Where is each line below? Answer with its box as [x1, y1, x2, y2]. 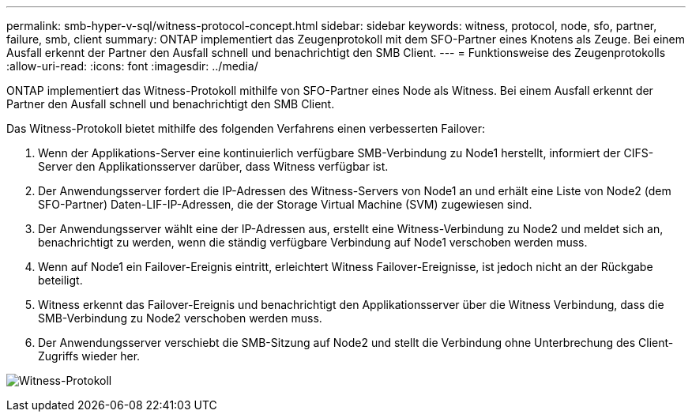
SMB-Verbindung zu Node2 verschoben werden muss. [38, 311, 322, 325]
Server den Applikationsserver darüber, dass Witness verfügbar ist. [38, 160, 389, 173]
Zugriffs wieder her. [38, 349, 141, 363]
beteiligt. [38, 273, 83, 287]
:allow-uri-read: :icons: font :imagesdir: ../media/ [6, 59, 258, 73]
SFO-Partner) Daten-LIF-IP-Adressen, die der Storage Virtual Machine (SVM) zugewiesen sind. [38, 198, 532, 211]
